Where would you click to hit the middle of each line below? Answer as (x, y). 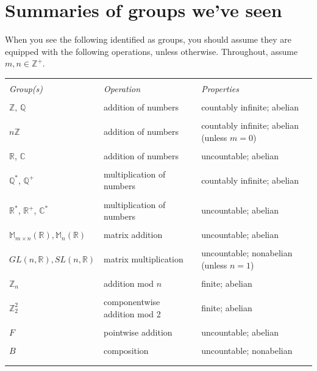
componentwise (132, 302)
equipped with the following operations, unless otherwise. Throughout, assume (151, 51)
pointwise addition (138, 332)
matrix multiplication (144, 259)
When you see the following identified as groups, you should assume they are (148, 39)
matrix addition (133, 235)
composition (126, 350)
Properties (220, 88)
